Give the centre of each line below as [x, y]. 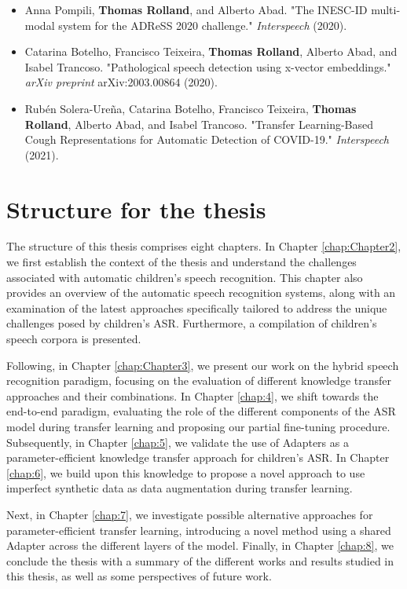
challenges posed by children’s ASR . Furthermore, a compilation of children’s [192, 323]
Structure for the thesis [136, 209]
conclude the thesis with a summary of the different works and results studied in [200, 560]
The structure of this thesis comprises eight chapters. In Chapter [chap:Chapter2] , [204, 246]
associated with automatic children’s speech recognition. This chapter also [185, 277]
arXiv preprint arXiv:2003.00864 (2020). [121, 82]
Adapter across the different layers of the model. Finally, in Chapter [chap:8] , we [200, 545]
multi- [386, 9]
